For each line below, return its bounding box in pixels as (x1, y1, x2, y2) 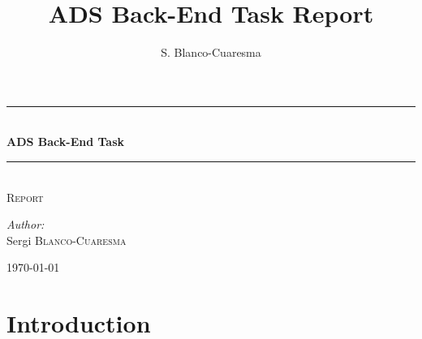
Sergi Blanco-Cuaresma (6, 231, 127, 248)
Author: (6, 216, 45, 233)
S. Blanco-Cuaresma (161, 44, 261, 61)
